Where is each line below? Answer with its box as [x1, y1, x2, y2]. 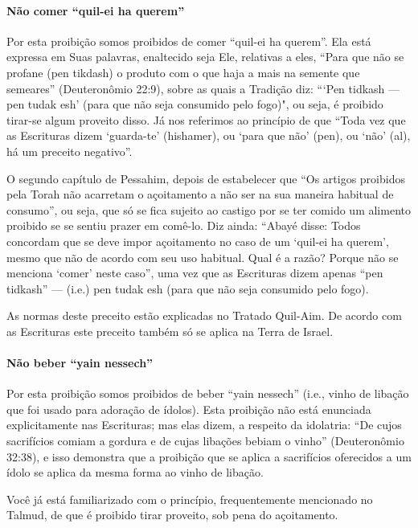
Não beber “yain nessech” [6, 354, 154, 371]
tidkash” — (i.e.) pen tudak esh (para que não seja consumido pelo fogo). [6, 280, 369, 297]
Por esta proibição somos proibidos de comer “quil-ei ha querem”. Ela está [6, 32, 371, 49]
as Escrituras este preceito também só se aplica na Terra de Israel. [6, 322, 334, 339]
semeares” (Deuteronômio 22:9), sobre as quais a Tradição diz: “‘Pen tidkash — [6, 80, 400, 96]
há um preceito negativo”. [6, 142, 133, 159]
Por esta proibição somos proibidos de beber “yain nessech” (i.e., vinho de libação [6, 385, 409, 402]
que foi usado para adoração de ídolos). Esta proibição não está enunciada [6, 400, 371, 417]
